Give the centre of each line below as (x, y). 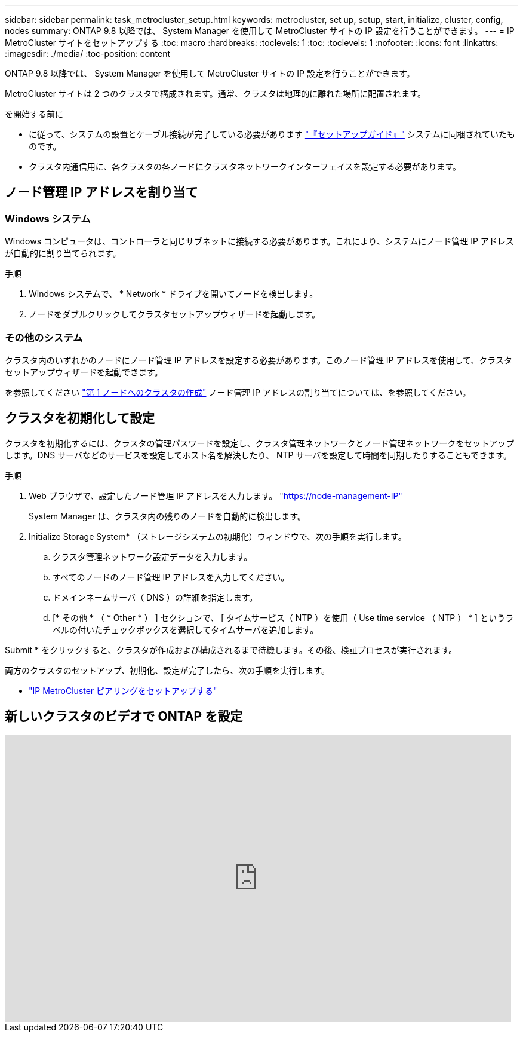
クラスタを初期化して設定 (80, 418)
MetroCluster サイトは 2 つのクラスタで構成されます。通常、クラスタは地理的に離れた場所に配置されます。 (215, 94)
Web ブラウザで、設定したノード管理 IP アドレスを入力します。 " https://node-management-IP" (216, 495)
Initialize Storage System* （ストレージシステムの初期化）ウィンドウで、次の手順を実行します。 (218, 536)
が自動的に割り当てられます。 (63, 253)
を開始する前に (34, 114)
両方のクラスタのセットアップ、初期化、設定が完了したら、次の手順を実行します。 (167, 670)
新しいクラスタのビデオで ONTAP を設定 (124, 717)
